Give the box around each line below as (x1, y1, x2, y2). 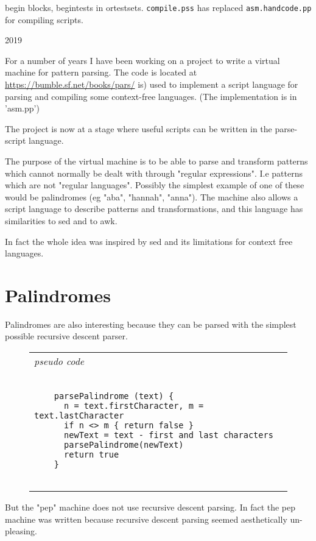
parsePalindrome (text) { (54, 391, 174, 401)
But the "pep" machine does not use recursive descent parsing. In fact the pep (5, 501, 296, 514)
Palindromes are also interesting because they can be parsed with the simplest (5, 317, 297, 330)
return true (64, 450, 119, 460)
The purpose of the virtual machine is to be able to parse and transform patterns (5, 155, 308, 167)
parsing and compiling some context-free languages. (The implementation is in (5, 90, 297, 102)
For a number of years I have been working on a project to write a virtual (5, 54, 280, 66)
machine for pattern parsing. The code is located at (5, 66, 197, 79)
